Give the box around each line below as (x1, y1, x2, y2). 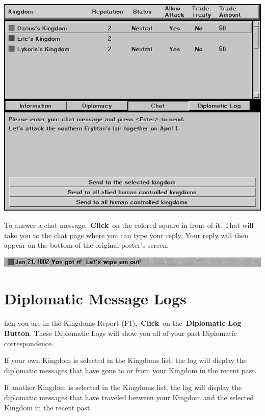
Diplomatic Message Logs (4, 288, 187, 309)
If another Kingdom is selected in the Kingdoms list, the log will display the (4, 382, 242, 393)
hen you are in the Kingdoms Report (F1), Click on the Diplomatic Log (4, 318, 242, 328)
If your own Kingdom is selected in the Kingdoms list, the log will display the (4, 355, 247, 366)
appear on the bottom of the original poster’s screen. (4, 240, 169, 250)
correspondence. (4, 337, 54, 348)
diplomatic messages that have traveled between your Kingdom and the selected (4, 392, 254, 402)
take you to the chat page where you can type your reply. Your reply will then (4, 229, 248, 240)
